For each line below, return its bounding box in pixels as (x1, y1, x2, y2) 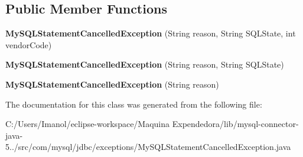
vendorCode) (5, 38, 52, 51)
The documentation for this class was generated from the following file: (5, 98, 262, 110)
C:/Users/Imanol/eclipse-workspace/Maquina (5, 118, 170, 130)
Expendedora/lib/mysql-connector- (172, 118, 299, 130)
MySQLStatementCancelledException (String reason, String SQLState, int (5, 27, 296, 39)
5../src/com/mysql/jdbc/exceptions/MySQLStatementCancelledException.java (5, 141, 291, 153)
